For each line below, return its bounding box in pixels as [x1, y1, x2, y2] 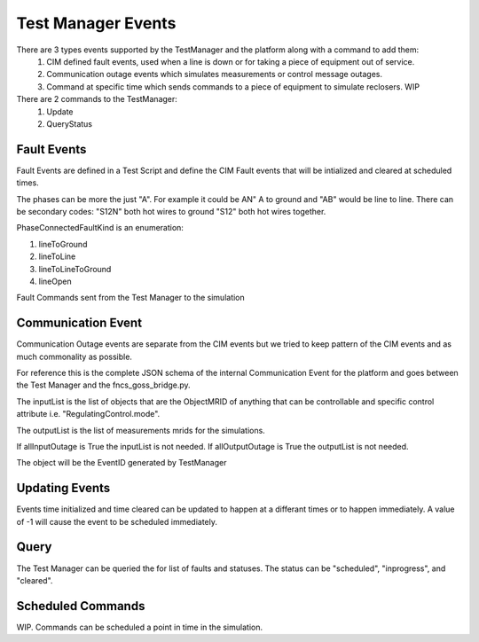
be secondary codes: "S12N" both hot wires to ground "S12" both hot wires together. [16, 206, 326, 216]
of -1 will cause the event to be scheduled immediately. [16, 516, 217, 527]
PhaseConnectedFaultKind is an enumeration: [16, 223, 184, 233]
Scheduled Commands [16, 599, 145, 614]
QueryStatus [46, 118, 93, 129]
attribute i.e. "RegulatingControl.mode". [16, 409, 161, 419]
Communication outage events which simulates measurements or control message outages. [46, 69, 383, 80]
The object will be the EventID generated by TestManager [16, 458, 227, 468]
